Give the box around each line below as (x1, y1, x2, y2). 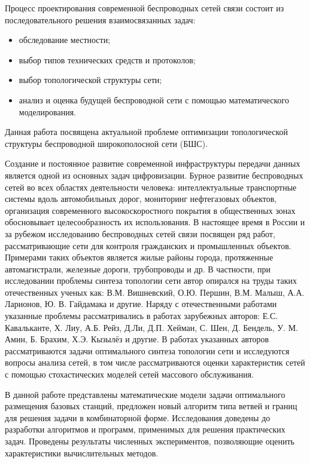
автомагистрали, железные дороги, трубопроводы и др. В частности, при (5, 262, 271, 275)
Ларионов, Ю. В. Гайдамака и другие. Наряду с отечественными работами (5, 298, 277, 310)
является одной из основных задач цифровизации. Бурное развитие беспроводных (5, 168, 303, 181)
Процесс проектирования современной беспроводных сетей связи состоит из (5, 2, 284, 14)
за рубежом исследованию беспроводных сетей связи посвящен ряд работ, (5, 227, 275, 240)
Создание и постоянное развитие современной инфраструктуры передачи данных (5, 157, 300, 170)
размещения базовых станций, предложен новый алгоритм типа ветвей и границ (5, 400, 297, 412)
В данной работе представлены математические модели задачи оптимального (5, 388, 285, 400)
